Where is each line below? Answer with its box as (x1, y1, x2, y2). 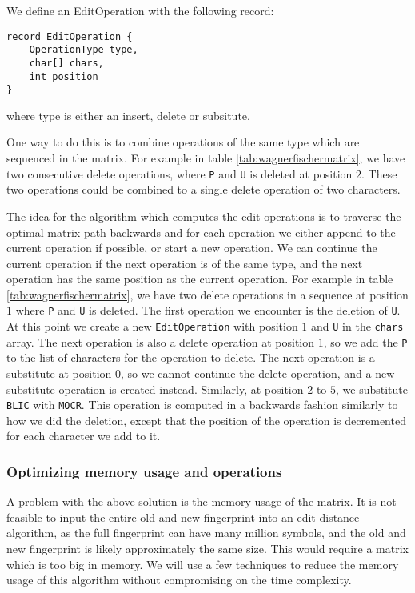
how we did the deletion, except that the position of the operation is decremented (6, 411, 406, 428)
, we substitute (336, 380, 408, 397)
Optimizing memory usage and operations (6, 461, 282, 481)
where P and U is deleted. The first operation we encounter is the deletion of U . (15, 302, 401, 319)
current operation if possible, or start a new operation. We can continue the (6, 239, 377, 256)
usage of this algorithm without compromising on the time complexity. (6, 571, 352, 588)
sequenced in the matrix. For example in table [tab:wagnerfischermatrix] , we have (6, 150, 405, 166)
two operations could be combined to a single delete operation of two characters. (6, 181, 401, 198)
